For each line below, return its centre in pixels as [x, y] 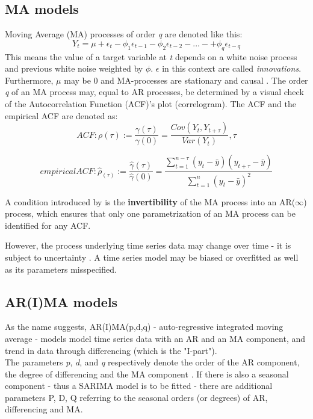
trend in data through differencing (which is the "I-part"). [111, 350]
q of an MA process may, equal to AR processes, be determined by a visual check [154, 92]
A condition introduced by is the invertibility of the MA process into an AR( [150, 201]
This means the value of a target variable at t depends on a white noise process [151, 56]
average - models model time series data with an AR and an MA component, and [155, 338]
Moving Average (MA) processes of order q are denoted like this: [124, 34]
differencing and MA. [44, 409]
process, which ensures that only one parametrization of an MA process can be [150, 213]
